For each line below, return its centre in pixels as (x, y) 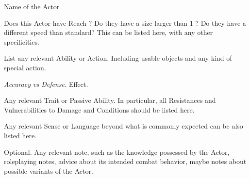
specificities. (22, 41)
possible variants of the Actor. (49, 171)
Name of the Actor (32, 6)
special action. (25, 67)
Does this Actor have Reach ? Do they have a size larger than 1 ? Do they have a (125, 23)
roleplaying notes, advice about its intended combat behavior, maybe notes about (125, 161)
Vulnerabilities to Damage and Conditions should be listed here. (99, 109)
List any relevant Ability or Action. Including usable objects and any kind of (118, 58)
